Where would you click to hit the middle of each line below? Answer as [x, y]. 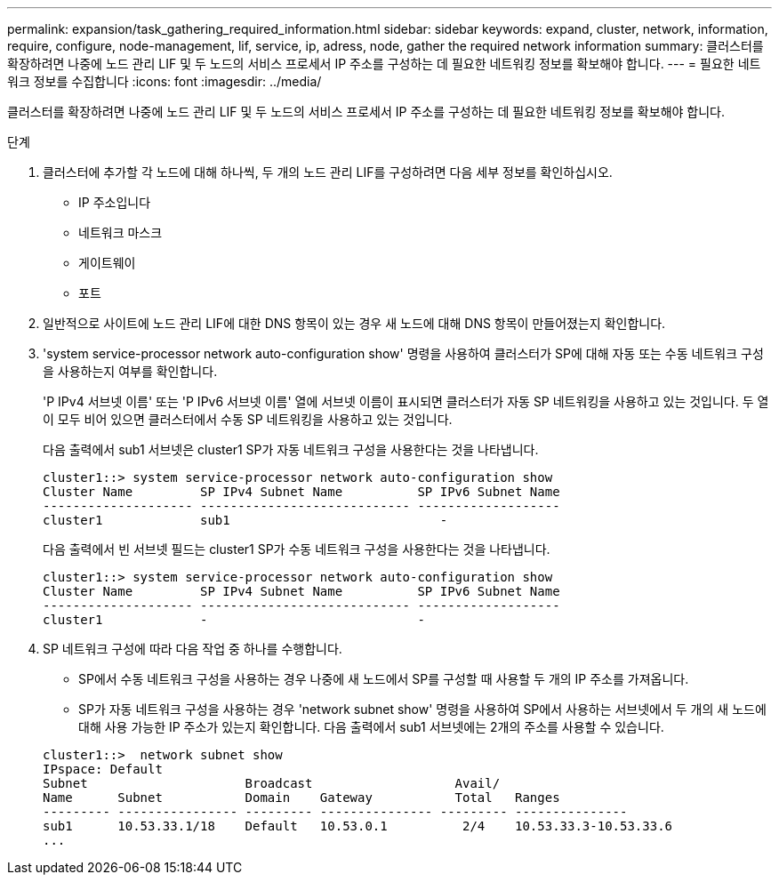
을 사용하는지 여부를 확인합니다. [130, 371]
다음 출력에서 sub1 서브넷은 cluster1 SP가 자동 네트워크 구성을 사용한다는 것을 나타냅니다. [291, 449]
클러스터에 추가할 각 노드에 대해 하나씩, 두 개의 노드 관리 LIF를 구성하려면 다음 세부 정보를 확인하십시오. [328, 172]
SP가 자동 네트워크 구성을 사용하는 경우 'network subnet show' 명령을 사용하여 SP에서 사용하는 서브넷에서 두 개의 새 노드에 [422, 709]
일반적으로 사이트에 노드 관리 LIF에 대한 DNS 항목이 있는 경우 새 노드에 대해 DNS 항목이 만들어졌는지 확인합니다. [354, 323]
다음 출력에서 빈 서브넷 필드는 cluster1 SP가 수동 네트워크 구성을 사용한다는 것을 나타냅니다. [297, 549]
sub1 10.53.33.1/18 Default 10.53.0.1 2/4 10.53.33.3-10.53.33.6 [358, 826]
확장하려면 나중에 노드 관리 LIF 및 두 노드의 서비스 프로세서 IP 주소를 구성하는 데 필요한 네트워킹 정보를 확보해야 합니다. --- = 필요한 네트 [384, 64]
